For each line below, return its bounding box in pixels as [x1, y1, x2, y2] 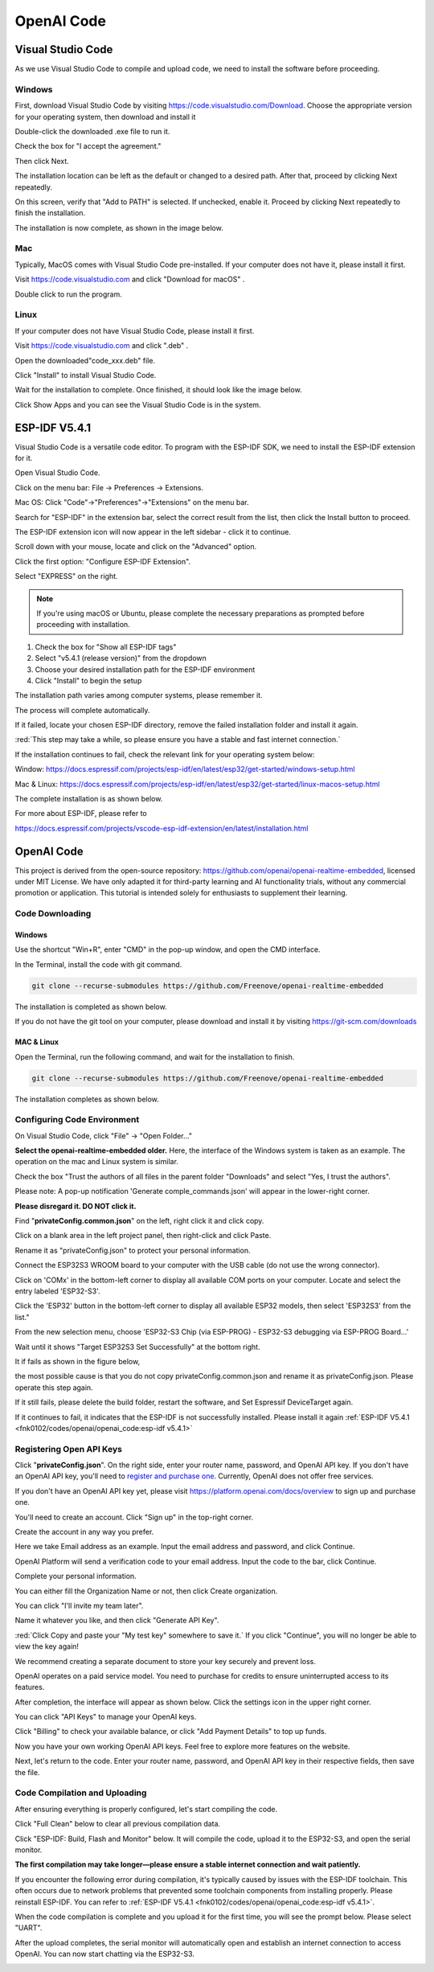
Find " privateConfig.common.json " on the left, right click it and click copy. [14, 1216, 264, 1226]
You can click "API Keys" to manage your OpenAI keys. [14, 1712, 197, 1722]
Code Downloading [14, 908, 92, 920]
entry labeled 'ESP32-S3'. [14, 1286, 100, 1296]
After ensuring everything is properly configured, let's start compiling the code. [14, 1804, 278, 1814]
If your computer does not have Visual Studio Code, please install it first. [14, 326, 255, 335]
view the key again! [14, 1642, 80, 1651]
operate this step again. [14, 1383, 93, 1392]
